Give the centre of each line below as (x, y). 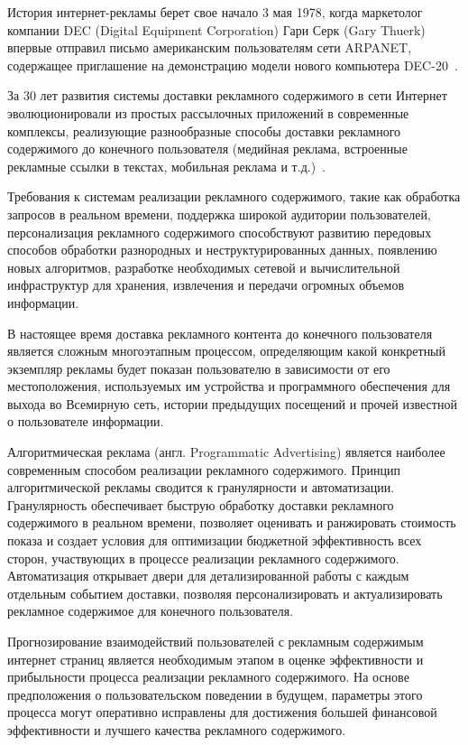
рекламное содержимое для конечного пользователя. (151, 611)
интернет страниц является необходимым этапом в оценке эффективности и (216, 659)
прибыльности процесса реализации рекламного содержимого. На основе (208, 677)
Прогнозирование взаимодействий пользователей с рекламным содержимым (216, 641)
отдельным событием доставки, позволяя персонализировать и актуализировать (225, 593)
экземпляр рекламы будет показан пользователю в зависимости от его (199, 368)
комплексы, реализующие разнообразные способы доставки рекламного (204, 130)
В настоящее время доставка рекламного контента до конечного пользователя (220, 333)
